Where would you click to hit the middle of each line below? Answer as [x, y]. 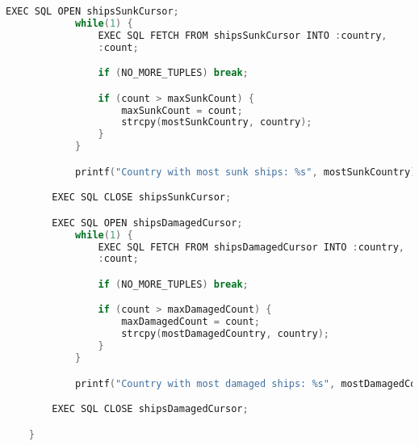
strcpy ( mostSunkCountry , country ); [217, 122]
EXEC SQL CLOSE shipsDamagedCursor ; [150, 409]
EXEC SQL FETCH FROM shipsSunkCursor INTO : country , [243, 35]
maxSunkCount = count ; [182, 110]
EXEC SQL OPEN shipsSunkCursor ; [92, 11]
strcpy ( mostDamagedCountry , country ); [225, 334]
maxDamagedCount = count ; [191, 322]
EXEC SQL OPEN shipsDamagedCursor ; [147, 223]
